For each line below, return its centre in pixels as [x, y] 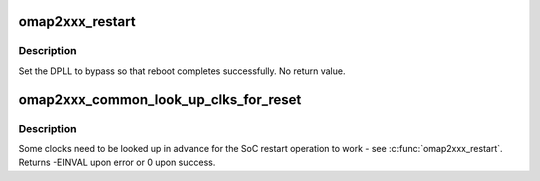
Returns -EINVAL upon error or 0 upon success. [117, 162]
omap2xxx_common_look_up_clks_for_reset [160, 99]
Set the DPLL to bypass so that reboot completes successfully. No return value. [182, 71]
